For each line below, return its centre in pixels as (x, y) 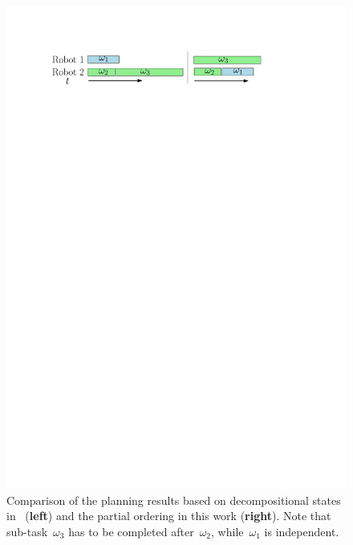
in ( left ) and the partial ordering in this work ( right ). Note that (169, 516)
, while (227, 531)
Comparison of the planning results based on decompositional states (174, 500)
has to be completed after (131, 531)
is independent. (302, 531)
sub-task (27, 531)
